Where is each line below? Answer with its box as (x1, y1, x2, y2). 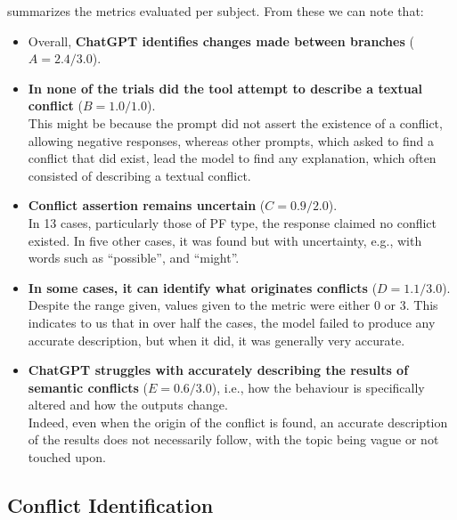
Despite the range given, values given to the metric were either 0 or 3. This (28, 296, 438, 314)
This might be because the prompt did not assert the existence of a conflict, (28, 113, 443, 132)
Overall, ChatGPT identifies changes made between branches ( (28, 31, 414, 50)
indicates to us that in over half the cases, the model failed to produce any (28, 313, 436, 331)
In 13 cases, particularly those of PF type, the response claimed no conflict (28, 213, 437, 232)
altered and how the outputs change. (28, 395, 228, 414)
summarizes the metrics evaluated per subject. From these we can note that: (7, 2, 424, 20)
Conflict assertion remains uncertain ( (28, 196, 265, 215)
